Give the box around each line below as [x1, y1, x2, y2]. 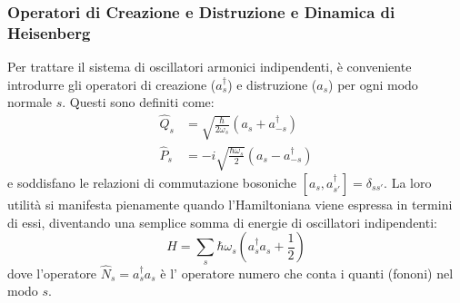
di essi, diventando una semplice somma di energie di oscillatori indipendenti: [7, 212, 437, 231]
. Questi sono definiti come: [62, 93, 215, 112]
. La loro [384, 173, 432, 191]
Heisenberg [7, 21, 91, 44]
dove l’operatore [7, 263, 97, 282]
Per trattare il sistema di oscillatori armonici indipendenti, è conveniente [7, 57, 412, 76]
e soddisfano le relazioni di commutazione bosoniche [7, 173, 296, 191]
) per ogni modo [328, 74, 418, 93]
